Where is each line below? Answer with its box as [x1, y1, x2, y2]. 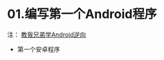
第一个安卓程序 [17, 45, 60, 53]
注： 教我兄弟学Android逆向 [7, 30, 86, 39]
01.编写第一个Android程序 [7, 6, 157, 22]
